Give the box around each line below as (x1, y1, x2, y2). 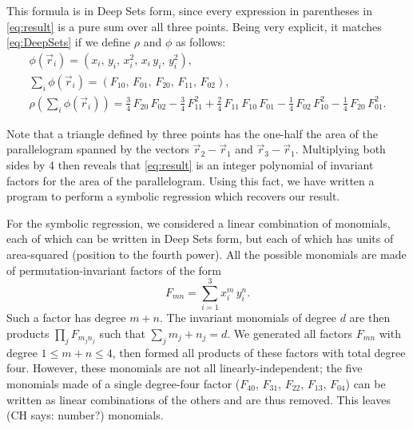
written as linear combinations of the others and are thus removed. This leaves (6, 391, 391, 407)
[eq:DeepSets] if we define (6, 34, 131, 50)
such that (99, 324, 145, 341)
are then (349, 309, 391, 326)
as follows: (175, 34, 226, 50)
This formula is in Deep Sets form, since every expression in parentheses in (6, 2, 372, 18)
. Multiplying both (295, 141, 386, 157)
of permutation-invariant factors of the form (6, 261, 221, 278)
